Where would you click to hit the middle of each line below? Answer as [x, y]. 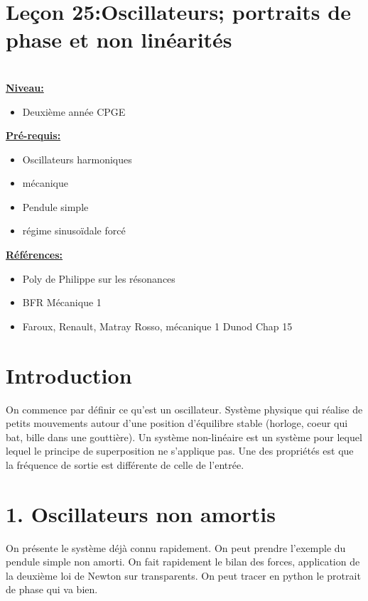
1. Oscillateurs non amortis [141, 513]
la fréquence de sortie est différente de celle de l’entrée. [125, 464]
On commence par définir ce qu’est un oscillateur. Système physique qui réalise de [184, 409]
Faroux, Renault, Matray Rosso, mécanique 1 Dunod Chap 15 [157, 326]
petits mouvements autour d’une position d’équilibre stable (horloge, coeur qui [177, 423]
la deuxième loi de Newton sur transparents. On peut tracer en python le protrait [183, 575]
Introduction [69, 375]
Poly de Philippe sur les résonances [99, 278]
